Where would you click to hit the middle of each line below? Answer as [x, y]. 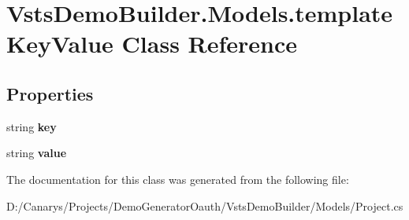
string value [37, 153]
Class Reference [210, 44]
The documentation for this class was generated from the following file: [178, 179]
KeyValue [60, 44]
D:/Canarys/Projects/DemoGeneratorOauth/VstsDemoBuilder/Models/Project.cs [205, 205]
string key [32, 126]
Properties [50, 93]
